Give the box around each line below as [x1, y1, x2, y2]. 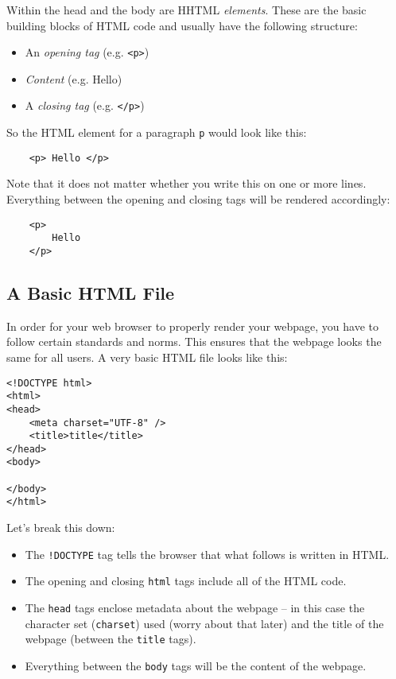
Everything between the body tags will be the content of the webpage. [25, 657, 367, 673]
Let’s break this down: [6, 519, 115, 536]
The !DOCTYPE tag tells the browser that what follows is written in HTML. [25, 545, 390, 562]
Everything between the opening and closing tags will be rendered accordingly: [6, 191, 390, 207]
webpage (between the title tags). [25, 630, 196, 647]
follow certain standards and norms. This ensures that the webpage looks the [6, 333, 382, 350]
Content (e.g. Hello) [25, 70, 122, 87]
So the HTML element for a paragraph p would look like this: [6, 124, 307, 141]
